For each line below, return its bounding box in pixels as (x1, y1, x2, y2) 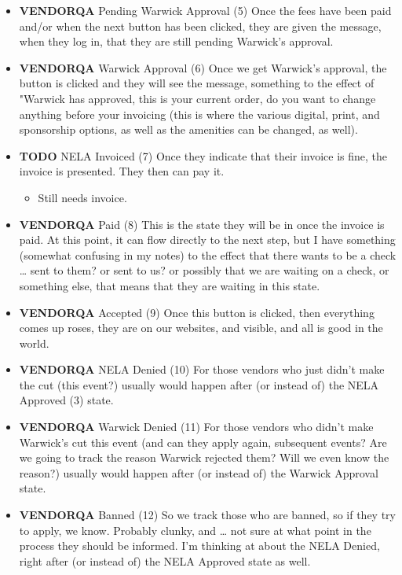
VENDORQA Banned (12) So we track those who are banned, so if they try (19, 507, 397, 523)
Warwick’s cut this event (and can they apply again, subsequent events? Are (19, 433, 387, 450)
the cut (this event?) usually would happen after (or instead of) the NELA (19, 376, 379, 393)
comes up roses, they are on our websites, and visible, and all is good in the (19, 319, 383, 336)
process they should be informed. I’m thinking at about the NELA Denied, (19, 537, 380, 554)
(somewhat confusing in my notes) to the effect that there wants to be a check (19, 246, 397, 263)
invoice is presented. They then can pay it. (19, 163, 225, 179)
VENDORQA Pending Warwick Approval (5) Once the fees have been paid (19, 2, 392, 18)
